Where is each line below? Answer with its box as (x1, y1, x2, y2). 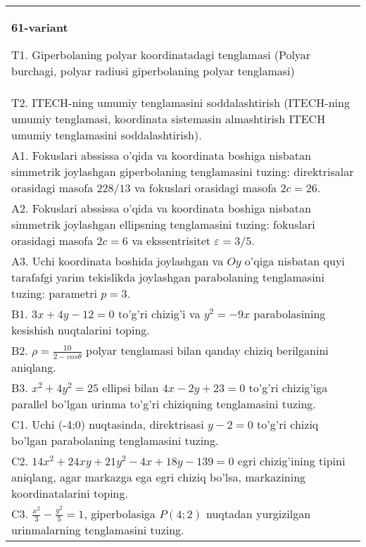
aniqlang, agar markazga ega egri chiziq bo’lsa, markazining (11, 468, 306, 485)
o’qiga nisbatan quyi (244, 253, 345, 269)
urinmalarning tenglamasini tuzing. (11, 522, 184, 539)
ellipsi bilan (102, 379, 159, 396)
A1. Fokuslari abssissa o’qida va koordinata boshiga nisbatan (11, 147, 311, 163)
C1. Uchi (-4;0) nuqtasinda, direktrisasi (11, 415, 204, 432)
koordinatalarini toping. (11, 484, 128, 501)
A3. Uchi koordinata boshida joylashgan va (11, 253, 224, 269)
